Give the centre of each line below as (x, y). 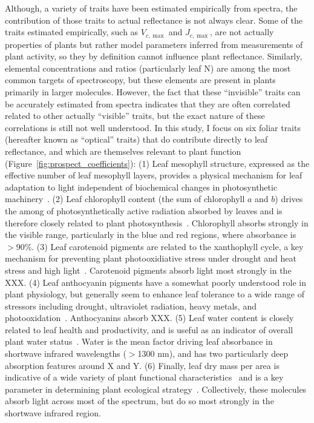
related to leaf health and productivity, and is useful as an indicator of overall (149, 329)
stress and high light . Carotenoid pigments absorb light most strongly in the (148, 270)
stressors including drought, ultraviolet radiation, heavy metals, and (131, 306)
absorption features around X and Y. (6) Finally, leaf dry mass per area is (142, 365)
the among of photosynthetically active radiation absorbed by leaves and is (144, 210)
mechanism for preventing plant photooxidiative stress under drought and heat (151, 258)
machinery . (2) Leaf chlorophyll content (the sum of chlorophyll (125, 199)
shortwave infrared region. (53, 413)
